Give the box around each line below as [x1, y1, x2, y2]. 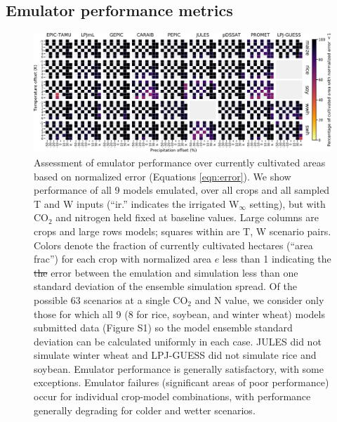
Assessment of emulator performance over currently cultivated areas [34, 154, 326, 169]
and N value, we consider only [194, 292, 324, 307]
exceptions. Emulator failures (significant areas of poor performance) [34, 375, 329, 390]
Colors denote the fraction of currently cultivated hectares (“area [34, 237, 313, 252]
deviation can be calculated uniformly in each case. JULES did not [34, 334, 322, 348]
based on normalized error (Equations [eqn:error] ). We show [34, 169, 291, 183]
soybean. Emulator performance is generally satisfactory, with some [34, 361, 324, 376]
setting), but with [249, 196, 326, 211]
